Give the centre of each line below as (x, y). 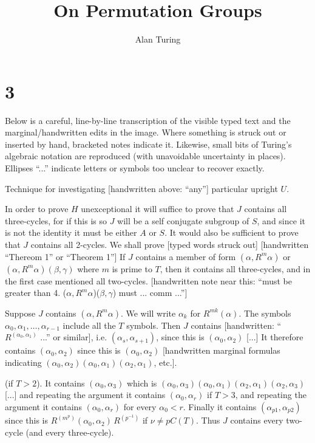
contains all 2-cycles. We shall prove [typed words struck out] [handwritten (170, 244)
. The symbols (265, 313)
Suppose (20, 313)
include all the (89, 325)
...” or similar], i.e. (74, 337)
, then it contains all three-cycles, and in (235, 268)
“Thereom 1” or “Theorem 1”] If (65, 256)
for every (140, 406)
